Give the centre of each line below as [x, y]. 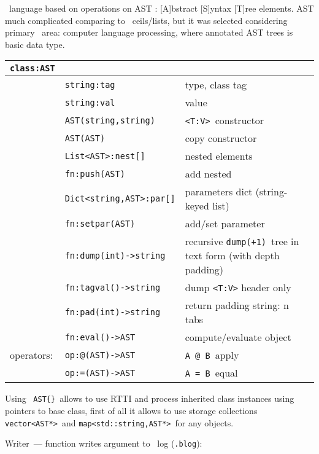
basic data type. [35, 44]
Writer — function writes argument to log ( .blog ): [104, 443]
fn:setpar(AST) [100, 223]
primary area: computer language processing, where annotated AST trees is [149, 32]
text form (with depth [232, 256]
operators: [31, 355]
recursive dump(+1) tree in [242, 241]
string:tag [90, 84]
